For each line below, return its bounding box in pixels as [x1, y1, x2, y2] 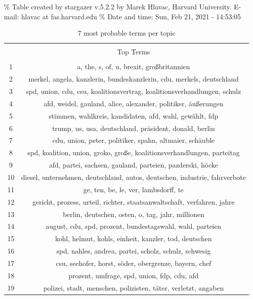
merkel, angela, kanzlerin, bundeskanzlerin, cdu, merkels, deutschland [28, 74, 239, 84]
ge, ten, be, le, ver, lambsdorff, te [83, 184, 184, 194]
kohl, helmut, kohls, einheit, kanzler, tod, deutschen [55, 233, 212, 244]
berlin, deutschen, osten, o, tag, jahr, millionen [63, 209, 205, 219]
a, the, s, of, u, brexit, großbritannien [77, 61, 190, 72]
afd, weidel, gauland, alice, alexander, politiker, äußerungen [43, 98, 223, 108]
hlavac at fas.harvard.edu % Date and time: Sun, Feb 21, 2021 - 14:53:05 [21, 11, 241, 21]
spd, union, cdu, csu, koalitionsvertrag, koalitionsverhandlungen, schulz [26, 86, 241, 96]
